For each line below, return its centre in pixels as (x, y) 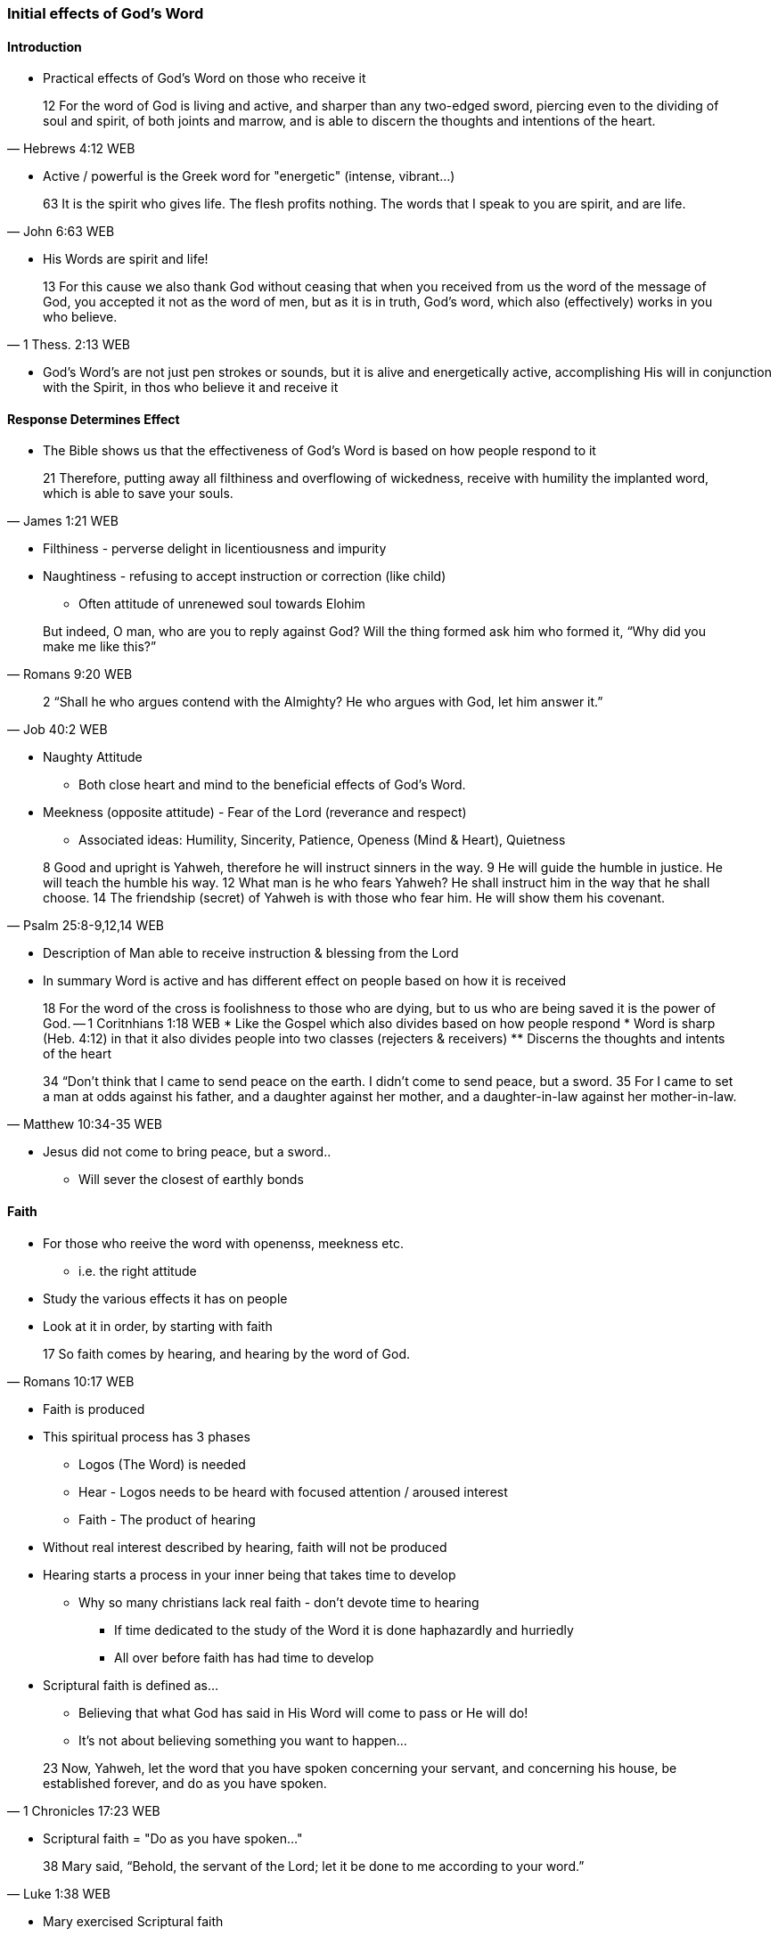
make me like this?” (100, 647)
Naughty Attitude (93, 757)
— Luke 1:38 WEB (59, 1893)
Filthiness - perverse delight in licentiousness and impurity (215, 549)
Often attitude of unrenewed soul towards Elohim (222, 604)
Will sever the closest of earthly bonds (191, 1180)
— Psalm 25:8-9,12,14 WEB (86, 926)
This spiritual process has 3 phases (147, 1436)
